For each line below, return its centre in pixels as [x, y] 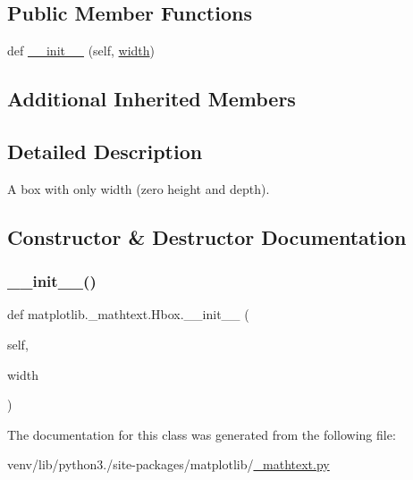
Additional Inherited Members [152, 99]
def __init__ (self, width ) [81, 51]
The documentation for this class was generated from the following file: [202, 434]
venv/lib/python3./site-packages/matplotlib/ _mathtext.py [169, 464]
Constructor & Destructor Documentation [207, 236]
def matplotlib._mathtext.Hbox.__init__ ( [128, 314]
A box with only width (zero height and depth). [139, 188]
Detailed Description [105, 151]
